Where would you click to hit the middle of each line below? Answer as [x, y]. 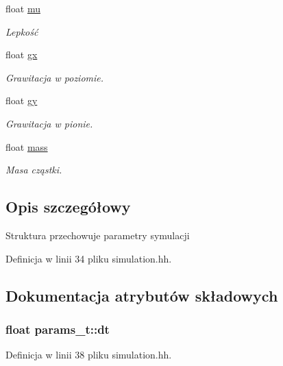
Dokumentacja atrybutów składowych [142, 295]
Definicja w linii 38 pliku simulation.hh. [89, 355]
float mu [23, 8]
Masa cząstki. [34, 170]
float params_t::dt [58, 329]
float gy [22, 100]
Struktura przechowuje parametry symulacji [98, 235]
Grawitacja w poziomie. [55, 77]
